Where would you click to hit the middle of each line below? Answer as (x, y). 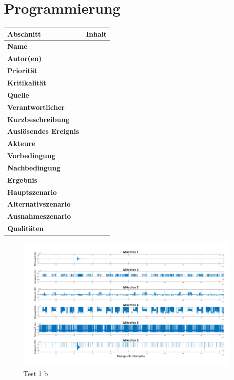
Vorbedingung (31, 156)
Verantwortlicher (36, 107)
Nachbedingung (34, 167)
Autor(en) (25, 58)
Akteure (21, 143)
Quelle (18, 95)
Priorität (22, 71)
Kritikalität (27, 83)
